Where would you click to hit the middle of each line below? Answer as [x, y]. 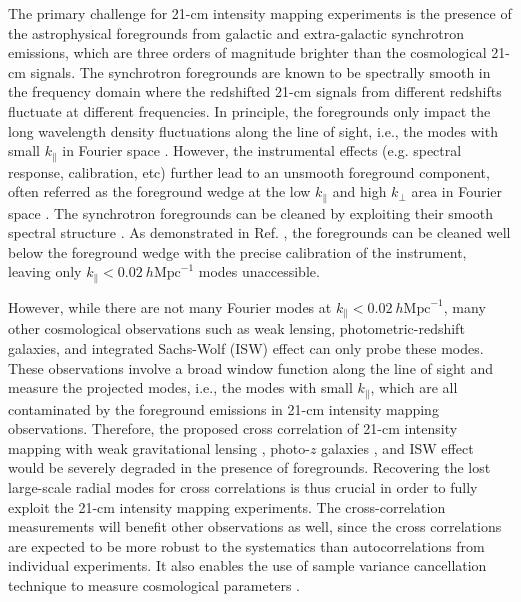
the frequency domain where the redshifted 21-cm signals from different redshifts [255, 91]
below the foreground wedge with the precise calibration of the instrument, [237, 251]
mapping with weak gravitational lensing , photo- [159, 447]
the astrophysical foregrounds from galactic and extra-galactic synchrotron [236, 32]
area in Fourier [457, 191]
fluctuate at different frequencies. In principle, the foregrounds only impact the [249, 110]
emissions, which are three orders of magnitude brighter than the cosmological [247, 52]
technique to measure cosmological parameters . [154, 584]
